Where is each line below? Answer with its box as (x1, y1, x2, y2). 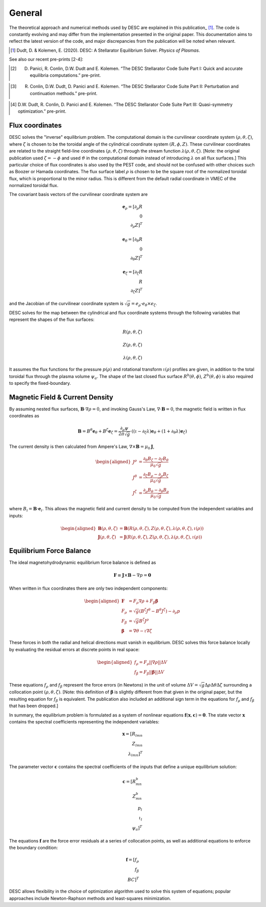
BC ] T (127, 876, 139, 882)
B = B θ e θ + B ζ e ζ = (77, 427, 118, 435)
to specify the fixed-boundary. (9, 380, 71, 386)
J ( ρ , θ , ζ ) (98, 534, 116, 540)
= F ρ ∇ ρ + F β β (129, 598, 159, 605)
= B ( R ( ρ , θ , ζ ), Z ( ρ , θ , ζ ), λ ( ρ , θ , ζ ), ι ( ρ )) (119, 526, 204, 531)
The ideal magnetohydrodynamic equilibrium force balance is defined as (9, 560, 156, 565)
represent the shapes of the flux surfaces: (9, 316, 95, 322)
